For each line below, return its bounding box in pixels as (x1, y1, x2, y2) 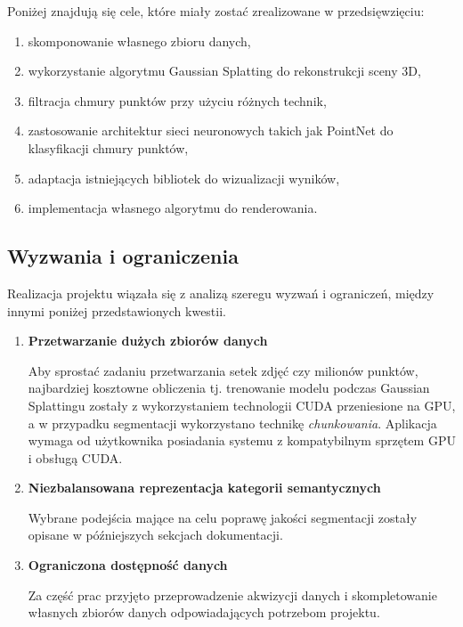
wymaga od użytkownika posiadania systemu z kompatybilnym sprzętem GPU (28, 431, 456, 450)
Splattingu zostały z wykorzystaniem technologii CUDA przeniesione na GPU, (28, 395, 456, 414)
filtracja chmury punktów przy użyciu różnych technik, (28, 91, 327, 110)
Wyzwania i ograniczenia (7, 242, 239, 270)
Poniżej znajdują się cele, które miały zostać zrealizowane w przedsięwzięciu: (7, 2, 425, 20)
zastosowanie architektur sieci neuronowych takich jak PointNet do (28, 121, 394, 140)
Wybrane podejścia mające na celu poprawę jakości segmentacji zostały (28, 508, 418, 526)
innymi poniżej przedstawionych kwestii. (7, 301, 226, 320)
